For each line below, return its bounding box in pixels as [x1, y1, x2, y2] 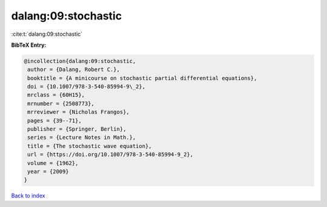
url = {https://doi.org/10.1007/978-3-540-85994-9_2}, [27, 151, 194, 158]
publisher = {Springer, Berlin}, [27, 126, 127, 133]
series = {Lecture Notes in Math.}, [27, 134, 136, 141]
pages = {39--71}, [27, 117, 82, 124]
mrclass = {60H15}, [27, 92, 85, 98]
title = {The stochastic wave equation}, [27, 143, 152, 149]
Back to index [11, 192, 45, 200]
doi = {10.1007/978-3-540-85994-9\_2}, [27, 83, 145, 90]
